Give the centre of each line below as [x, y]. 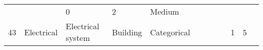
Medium [165, 11]
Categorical [170, 32]
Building [127, 32]
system [78, 38]
